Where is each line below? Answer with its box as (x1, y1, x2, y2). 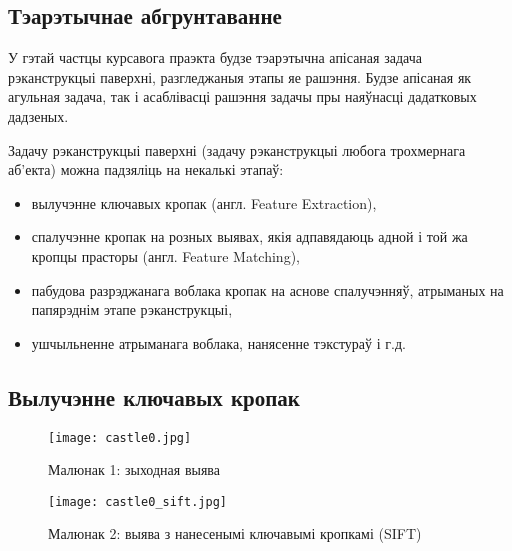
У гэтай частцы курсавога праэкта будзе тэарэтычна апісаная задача (8, 47, 422, 68)
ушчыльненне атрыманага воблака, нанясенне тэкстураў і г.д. (31, 332, 406, 353)
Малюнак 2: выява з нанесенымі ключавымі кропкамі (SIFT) (48, 523, 422, 544)
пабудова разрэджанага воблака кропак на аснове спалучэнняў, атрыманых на (31, 279, 504, 300)
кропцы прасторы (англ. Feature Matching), (31, 245, 300, 266)
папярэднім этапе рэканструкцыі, (31, 299, 233, 320)
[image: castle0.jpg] (48, 430, 192, 445)
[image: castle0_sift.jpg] (48, 494, 227, 509)
